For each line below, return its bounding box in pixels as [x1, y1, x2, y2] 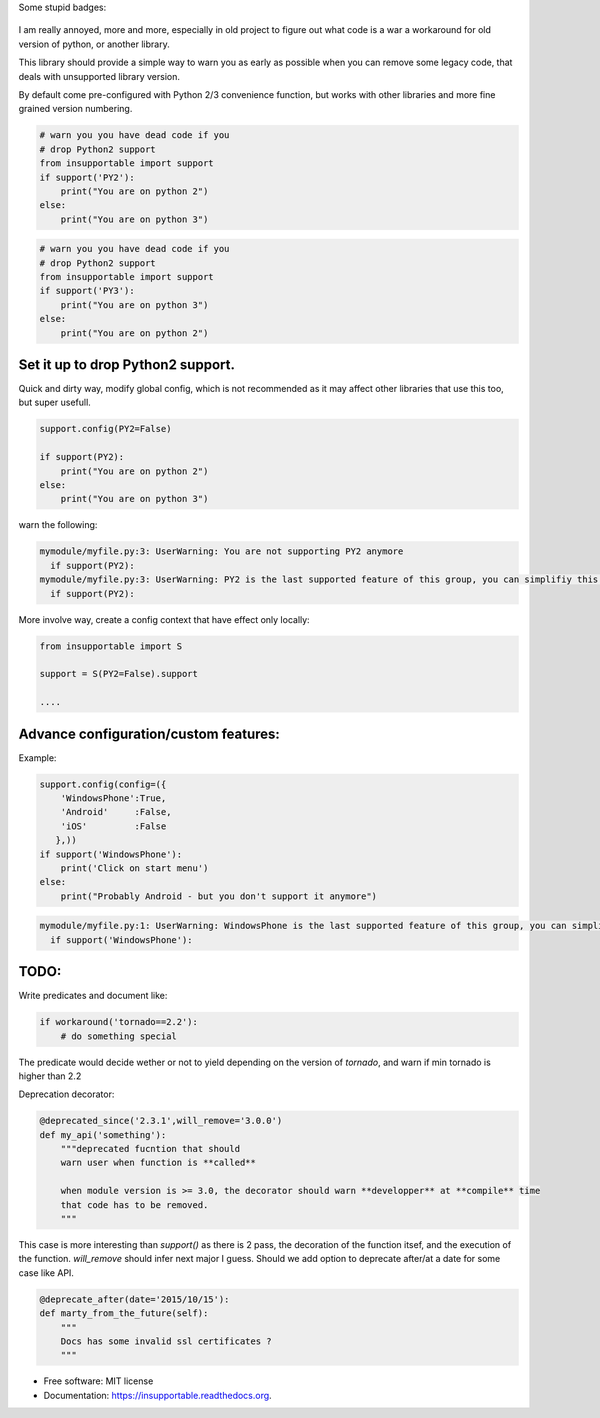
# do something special [60, 1030, 177, 1042]
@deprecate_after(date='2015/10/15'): [39, 1293, 230, 1305]
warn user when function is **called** [60, 1157, 257, 1169]
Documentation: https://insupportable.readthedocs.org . [43, 1389, 272, 1401]
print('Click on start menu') [60, 862, 209, 874]
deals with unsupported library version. [18, 70, 180, 82]
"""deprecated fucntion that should [60, 1143, 240, 1155]
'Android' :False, [60, 806, 172, 818]
